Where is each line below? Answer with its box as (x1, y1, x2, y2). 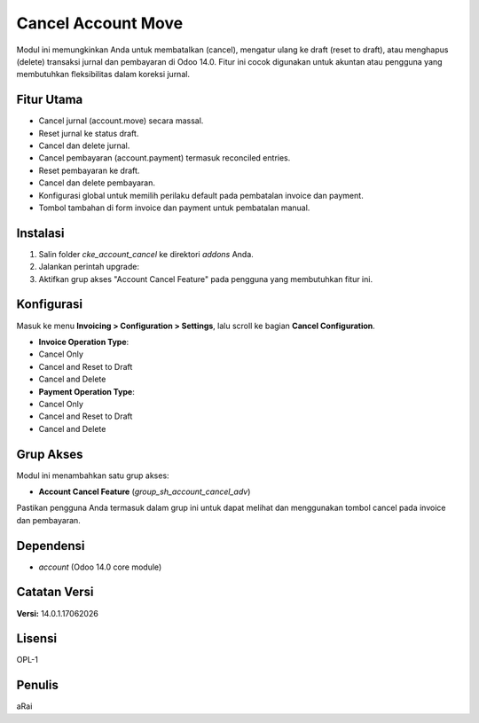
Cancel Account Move (16, 13, 184, 33)
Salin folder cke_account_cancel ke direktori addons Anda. (38, 248, 255, 259)
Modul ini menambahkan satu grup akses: (16, 470, 169, 481)
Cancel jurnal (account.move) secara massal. (38, 115, 204, 126)
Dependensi (16, 538, 85, 554)
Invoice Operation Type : (38, 336, 130, 347)
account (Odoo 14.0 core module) (38, 562, 162, 572)
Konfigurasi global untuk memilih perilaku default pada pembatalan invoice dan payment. (38, 190, 364, 200)
